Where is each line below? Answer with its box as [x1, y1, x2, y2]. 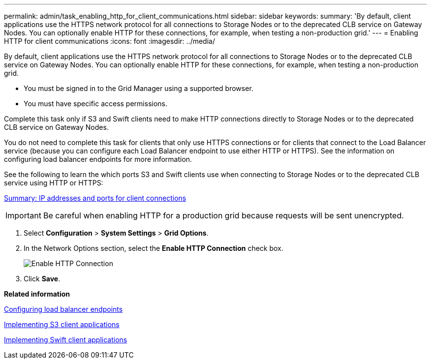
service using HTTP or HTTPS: [4, 179, 103, 187]
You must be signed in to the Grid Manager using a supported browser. [24, 84, 253, 92]
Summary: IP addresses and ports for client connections [4, 194, 186, 202]
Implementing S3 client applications [4, 320, 120, 329]
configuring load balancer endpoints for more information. [4, 155, 192, 163]
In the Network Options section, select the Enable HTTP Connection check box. [24, 244, 283, 252]
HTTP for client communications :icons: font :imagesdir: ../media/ [4, 37, 215, 45]
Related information [4, 290, 70, 298]
